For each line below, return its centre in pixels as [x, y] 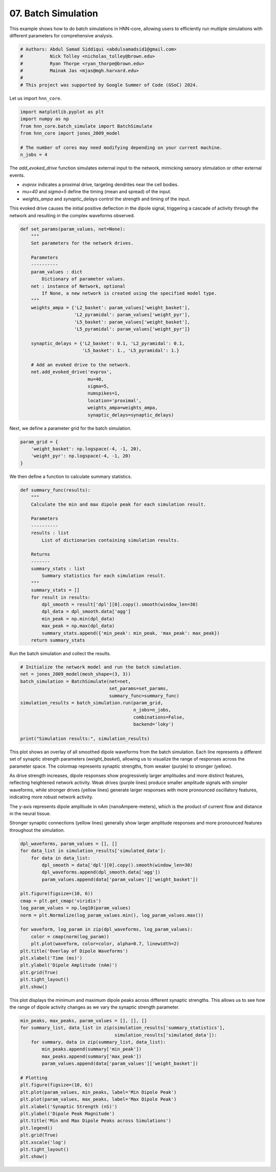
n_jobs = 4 [34, 155]
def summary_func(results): [55, 490]
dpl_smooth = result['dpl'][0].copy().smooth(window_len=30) [120, 605]
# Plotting [34, 1078]
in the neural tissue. [30, 813]
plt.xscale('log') [43, 1142]
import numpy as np [44, 119]
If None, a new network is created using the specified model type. [129, 293]
